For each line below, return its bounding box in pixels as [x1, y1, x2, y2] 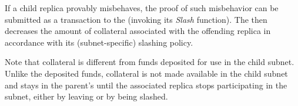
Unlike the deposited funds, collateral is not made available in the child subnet [5, 67, 288, 79]
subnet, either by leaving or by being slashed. [5, 90, 168, 102]
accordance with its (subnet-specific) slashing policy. [5, 36, 193, 48]
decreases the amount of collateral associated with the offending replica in [5, 25, 271, 37]
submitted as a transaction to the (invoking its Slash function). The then [5, 13, 267, 25]
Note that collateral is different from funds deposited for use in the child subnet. [5, 56, 294, 68]
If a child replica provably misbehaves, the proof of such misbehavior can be [5, 2, 279, 13]
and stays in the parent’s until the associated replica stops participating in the [5, 78, 287, 91]
